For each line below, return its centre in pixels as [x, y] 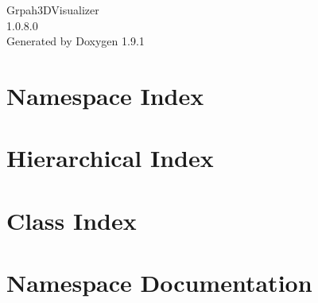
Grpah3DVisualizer [53, 10]
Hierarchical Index [110, 158]
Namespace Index [105, 95]
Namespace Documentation [159, 283]
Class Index [72, 220]
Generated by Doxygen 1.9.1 [76, 41]
